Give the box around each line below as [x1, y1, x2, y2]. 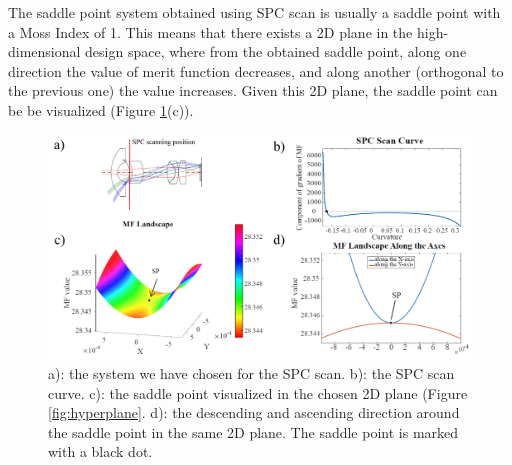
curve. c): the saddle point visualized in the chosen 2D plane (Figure [48, 382, 468, 403]
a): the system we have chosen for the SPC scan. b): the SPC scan [48, 362, 455, 383]
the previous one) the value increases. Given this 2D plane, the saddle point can [8, 80, 498, 101]
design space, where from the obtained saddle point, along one [85, 41, 467, 62]
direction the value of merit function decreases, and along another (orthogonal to [8, 60, 504, 81]
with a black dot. [48, 441, 153, 462]
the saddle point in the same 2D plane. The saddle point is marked [48, 421, 459, 442]
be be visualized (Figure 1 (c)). [8, 99, 194, 120]
